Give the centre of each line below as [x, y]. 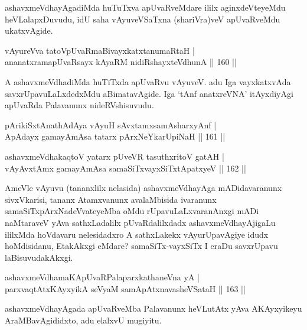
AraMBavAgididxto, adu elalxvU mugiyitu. [83, 320]
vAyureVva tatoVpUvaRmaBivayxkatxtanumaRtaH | [100, 50]
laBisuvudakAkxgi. [39, 257]
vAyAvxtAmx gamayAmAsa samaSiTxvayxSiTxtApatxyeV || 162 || [125, 168]
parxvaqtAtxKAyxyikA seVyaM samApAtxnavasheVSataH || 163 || [125, 288]
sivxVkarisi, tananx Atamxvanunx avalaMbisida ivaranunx [111, 199]
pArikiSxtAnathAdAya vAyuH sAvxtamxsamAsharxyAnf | [111, 124]
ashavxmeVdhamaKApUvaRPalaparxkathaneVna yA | [102, 277]
